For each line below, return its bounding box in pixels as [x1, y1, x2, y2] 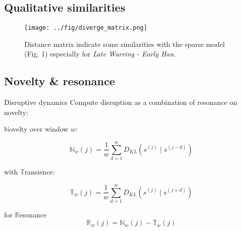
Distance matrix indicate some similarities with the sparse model [24, 38, 225, 49]
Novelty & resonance [4, 73, 115, 89]
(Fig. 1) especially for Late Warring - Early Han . [24, 48, 176, 59]
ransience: [24, 166, 55, 177]
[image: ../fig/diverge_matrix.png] [24, 24, 148, 32]
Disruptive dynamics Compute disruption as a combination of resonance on [4, 97, 237, 107]
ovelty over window [9, 124, 69, 134]
